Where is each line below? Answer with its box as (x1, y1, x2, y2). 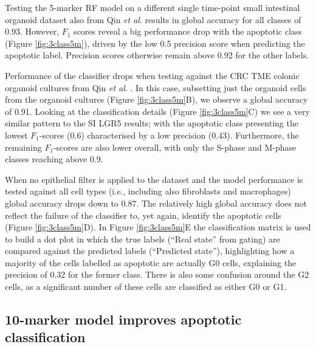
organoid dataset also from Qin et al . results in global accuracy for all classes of (5, 13, 301, 26)
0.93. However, (5, 25, 60, 38)
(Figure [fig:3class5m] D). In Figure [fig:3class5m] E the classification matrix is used (5, 221, 311, 233)
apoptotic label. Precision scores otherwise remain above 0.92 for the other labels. (5, 49, 309, 61)
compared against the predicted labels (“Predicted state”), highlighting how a (5, 244, 295, 257)
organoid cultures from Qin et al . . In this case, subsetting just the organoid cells (5, 81, 306, 94)
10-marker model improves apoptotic (5, 310, 242, 329)
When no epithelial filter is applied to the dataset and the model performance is (5, 173, 303, 185)
